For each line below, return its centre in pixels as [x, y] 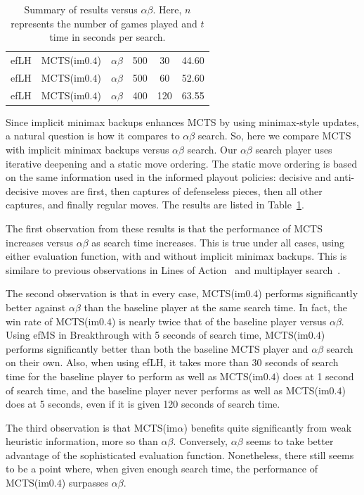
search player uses [294, 149]
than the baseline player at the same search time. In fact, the [215, 307]
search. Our [212, 149]
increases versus [40, 242]
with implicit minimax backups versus [87, 149]
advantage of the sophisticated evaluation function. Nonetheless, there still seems [180, 455]
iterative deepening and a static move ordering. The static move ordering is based [182, 163]
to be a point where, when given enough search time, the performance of [162, 469]
